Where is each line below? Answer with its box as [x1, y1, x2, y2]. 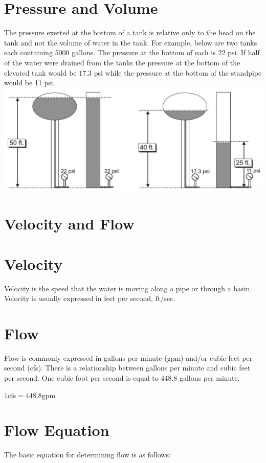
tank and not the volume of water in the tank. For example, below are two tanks [4, 37, 257, 48]
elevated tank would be [4, 67, 77, 78]
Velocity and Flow [4, 213, 135, 234]
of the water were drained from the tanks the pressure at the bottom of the [4, 57, 240, 67]
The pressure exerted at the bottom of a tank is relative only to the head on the [4, 27, 256, 38]
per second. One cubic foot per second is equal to [4, 373, 159, 383]
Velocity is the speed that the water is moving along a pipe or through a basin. [4, 283, 252, 293]
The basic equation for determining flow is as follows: [4, 449, 171, 460]
